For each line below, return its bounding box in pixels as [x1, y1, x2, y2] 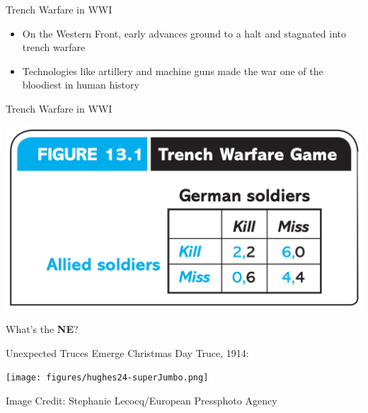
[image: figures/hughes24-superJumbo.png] [6, 373, 209, 383]
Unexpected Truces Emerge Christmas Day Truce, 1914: [6, 345, 249, 360]
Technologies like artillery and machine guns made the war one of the [22, 63, 323, 78]
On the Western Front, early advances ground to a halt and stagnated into [22, 26, 346, 40]
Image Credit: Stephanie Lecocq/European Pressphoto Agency [6, 392, 277, 407]
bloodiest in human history [22, 77, 139, 92]
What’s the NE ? [6, 322, 79, 336]
